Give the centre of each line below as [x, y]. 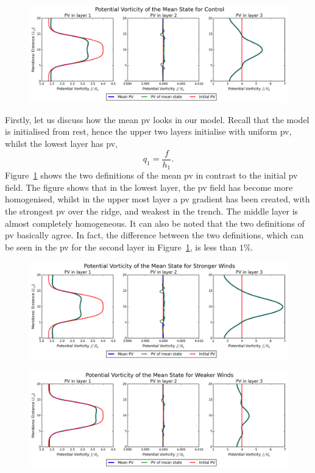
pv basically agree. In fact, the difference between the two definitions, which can [154, 235]
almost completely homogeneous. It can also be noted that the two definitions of [155, 223]
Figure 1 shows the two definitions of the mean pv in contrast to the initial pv [151, 175]
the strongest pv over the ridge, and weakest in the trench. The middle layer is [152, 211]
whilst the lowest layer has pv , [61, 144]
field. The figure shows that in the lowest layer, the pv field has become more [149, 187]
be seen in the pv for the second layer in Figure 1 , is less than [121, 247]
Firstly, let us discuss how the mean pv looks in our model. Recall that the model [157, 119]
